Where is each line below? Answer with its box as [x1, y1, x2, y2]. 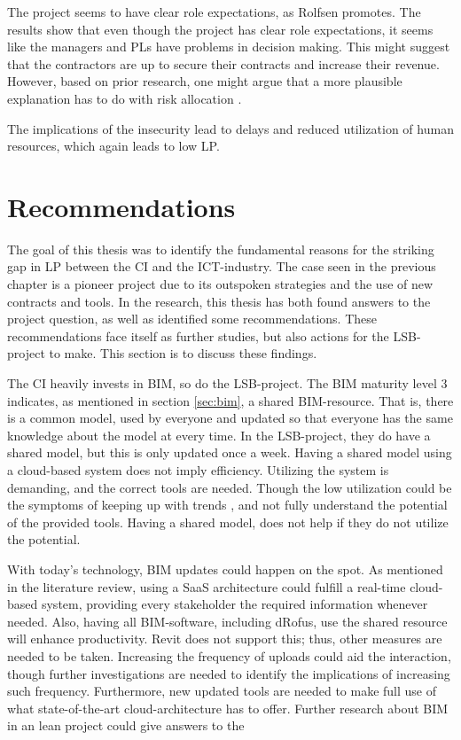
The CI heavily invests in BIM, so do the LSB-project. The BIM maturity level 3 [7, 374, 448, 393]
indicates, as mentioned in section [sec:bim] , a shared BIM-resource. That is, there [7, 391, 454, 409]
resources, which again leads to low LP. [7, 136, 220, 155]
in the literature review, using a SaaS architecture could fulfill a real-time [7, 577, 406, 596]
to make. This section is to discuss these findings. [49, 344, 317, 362]
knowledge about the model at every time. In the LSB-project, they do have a [7, 425, 431, 444]
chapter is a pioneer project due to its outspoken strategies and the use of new [7, 275, 434, 293]
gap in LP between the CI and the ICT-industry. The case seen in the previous [7, 257, 436, 276]
